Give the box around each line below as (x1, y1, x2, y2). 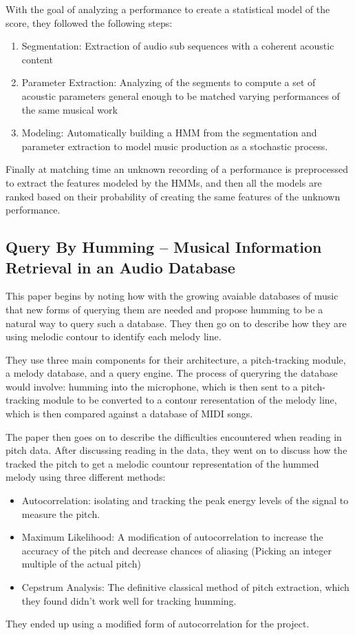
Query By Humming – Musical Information (6, 236, 322, 258)
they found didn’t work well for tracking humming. (21, 593, 237, 607)
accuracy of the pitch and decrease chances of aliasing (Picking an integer (21, 543, 332, 557)
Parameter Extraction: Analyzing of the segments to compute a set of (21, 75, 316, 90)
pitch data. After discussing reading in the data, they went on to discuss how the (6, 443, 347, 457)
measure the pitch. (21, 506, 100, 521)
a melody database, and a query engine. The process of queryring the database (6, 366, 338, 380)
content (21, 52, 53, 66)
